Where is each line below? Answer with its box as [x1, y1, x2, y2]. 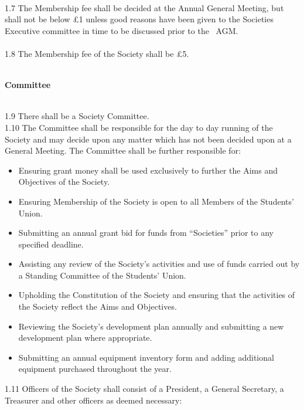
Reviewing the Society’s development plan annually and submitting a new [18, 320, 284, 332]
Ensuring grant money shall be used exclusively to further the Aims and [18, 164, 278, 176]
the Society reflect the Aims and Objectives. [18, 300, 177, 313]
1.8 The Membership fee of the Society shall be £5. [5, 47, 189, 59]
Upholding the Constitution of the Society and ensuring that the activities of [18, 289, 295, 301]
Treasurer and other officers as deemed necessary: [5, 394, 182, 406]
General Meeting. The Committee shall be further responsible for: [5, 144, 241, 157]
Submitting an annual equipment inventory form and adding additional [18, 351, 274, 363]
